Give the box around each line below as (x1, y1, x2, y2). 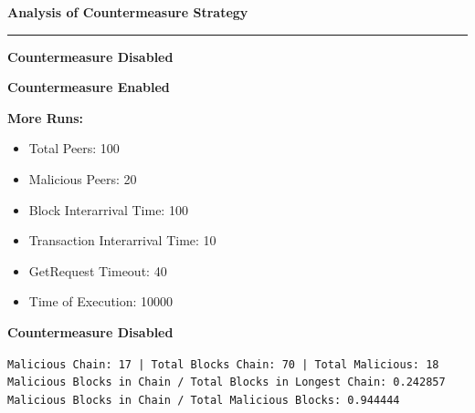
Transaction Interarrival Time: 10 (28, 231, 216, 250)
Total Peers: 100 (28, 139, 120, 158)
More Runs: (7, 108, 84, 127)
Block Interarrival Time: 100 (28, 200, 188, 219)
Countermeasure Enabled (7, 77, 170, 97)
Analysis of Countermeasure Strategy (7, 3, 248, 21)
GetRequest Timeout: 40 (28, 261, 167, 280)
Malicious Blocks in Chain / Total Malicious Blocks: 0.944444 (7, 393, 400, 407)
